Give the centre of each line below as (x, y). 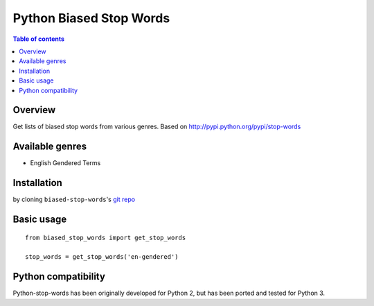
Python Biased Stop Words (91, 18)
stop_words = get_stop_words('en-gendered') (102, 257)
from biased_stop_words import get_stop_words (106, 237)
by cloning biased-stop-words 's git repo (74, 199)
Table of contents (39, 39)
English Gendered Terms (65, 163)
